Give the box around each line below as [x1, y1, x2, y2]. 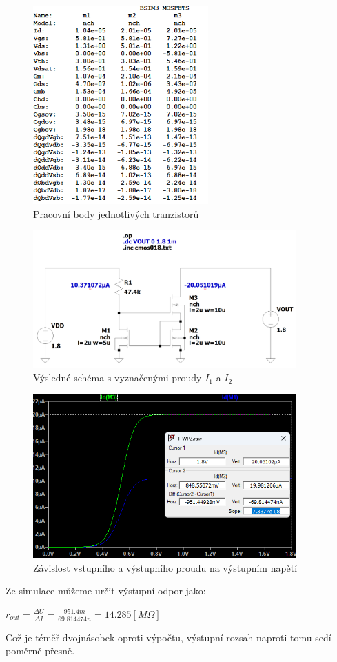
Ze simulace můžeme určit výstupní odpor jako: [6, 583, 206, 598]
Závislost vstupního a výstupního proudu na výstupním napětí [33, 560, 298, 574]
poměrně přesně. [6, 643, 75, 658]
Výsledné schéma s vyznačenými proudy [33, 370, 202, 385]
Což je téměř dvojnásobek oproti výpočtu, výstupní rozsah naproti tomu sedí [6, 630, 331, 644]
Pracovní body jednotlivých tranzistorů [33, 206, 199, 221]
